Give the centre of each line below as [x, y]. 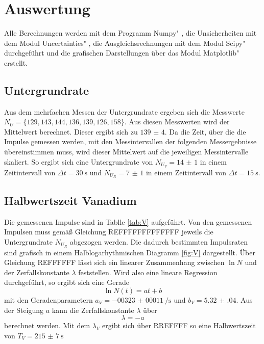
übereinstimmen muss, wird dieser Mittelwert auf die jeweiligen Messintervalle [126, 152]
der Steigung [24, 310]
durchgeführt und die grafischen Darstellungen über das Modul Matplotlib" [122, 53]
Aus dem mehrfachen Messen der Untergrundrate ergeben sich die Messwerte [124, 111]
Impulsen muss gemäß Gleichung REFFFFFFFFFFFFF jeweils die [109, 232]
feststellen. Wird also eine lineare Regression [148, 272]
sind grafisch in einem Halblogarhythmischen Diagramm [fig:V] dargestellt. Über [130, 252]
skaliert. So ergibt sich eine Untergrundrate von [79, 161]
